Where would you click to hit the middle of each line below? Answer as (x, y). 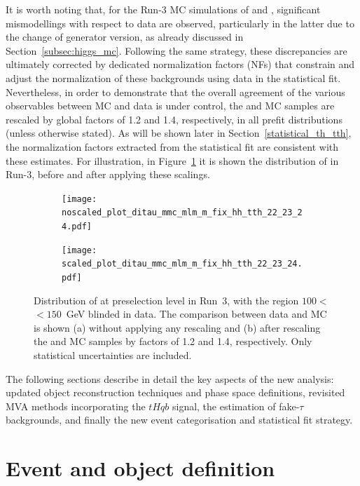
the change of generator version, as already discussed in (125, 37)
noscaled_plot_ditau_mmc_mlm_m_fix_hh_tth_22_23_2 (182, 213)
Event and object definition (140, 468)
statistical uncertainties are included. (113, 355)
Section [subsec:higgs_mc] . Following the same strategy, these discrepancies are (176, 50)
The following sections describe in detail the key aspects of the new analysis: (170, 378)
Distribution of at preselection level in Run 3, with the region (166, 300)
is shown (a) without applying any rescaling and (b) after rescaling (177, 327)
